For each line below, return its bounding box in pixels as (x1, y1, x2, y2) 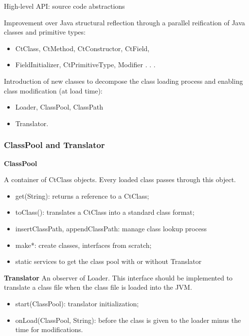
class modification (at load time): (4, 85, 103, 95)
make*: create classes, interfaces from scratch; (15, 240, 152, 250)
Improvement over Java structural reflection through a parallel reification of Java (4, 17, 245, 27)
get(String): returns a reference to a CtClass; (15, 190, 149, 201)
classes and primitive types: (4, 27, 86, 37)
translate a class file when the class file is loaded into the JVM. (4, 282, 192, 292)
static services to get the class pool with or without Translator (15, 256, 202, 266)
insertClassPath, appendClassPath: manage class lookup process (15, 223, 207, 233)
